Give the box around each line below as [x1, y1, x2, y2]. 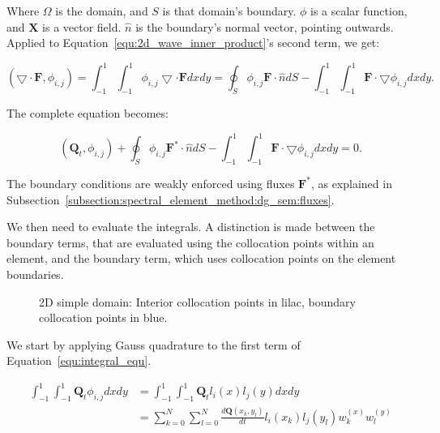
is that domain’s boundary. [162, 2, 297, 19]
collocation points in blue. [39, 309, 168, 326]
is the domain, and [55, 2, 148, 19]
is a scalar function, [310, 2, 408, 19]
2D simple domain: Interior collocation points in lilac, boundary [39, 293, 356, 310]
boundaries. [6, 265, 64, 282]
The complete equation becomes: [6, 105, 169, 122]
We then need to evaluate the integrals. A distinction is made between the [6, 218, 375, 235]
